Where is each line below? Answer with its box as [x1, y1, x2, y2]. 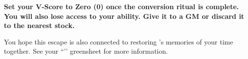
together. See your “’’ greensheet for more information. [4, 46, 168, 56]
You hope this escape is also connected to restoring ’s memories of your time [4, 36, 233, 46]
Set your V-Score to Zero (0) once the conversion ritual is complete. [4, 1, 239, 11]
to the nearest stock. [4, 20, 75, 30]
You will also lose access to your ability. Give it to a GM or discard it [4, 11, 245, 21]
